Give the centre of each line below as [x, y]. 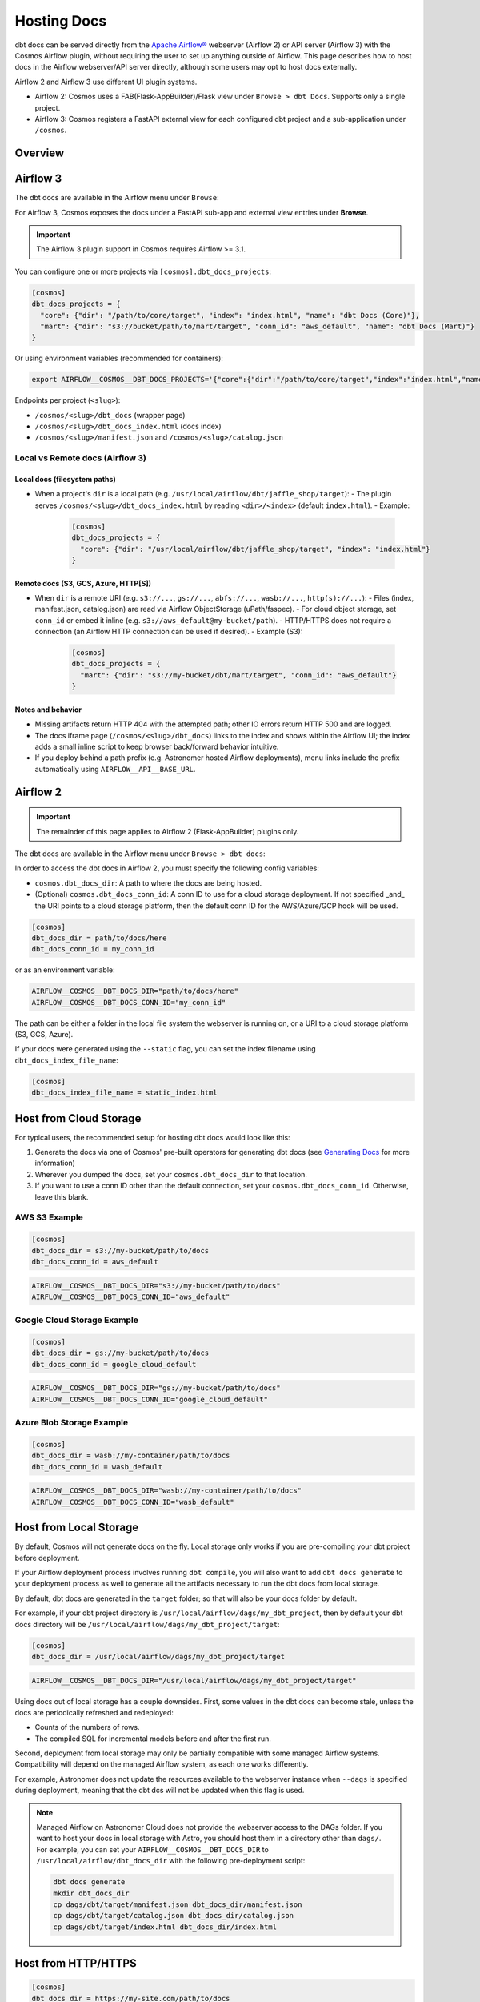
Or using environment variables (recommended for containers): [119, 358]
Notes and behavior [48, 710]
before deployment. [47, 1558]
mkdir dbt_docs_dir [91, 1893]
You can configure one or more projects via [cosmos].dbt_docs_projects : [143, 271]
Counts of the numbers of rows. [87, 1727]
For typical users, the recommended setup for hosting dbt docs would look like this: [153, 1137]
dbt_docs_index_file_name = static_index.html [124, 1093]
